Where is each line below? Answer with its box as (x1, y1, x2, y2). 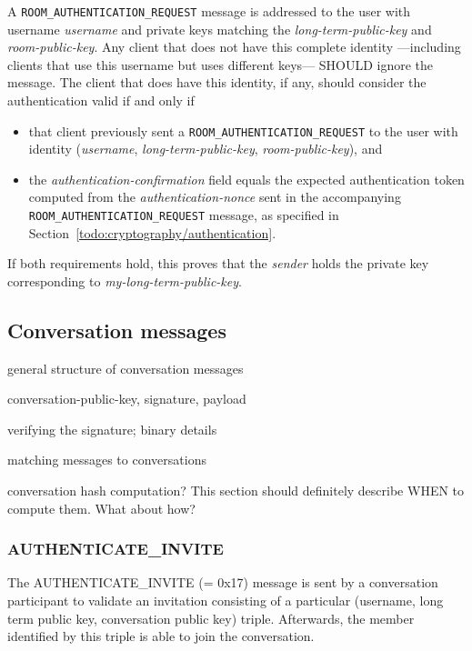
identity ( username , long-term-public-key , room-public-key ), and (28, 139, 383, 158)
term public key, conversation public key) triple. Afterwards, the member (7, 608, 415, 627)
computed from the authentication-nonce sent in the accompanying (28, 187, 401, 206)
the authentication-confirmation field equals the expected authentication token (28, 169, 465, 188)
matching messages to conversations (7, 450, 206, 469)
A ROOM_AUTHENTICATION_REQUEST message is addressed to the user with (7, 2, 411, 20)
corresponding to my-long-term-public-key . (7, 271, 242, 290)
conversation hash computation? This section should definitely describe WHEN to (7, 481, 465, 500)
